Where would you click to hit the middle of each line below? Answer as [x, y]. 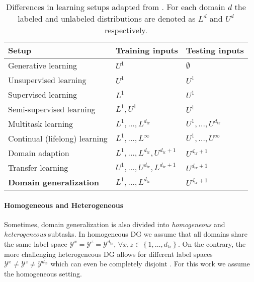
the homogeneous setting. [43, 273]
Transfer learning [38, 167]
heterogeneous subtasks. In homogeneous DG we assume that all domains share [126, 234]
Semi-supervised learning [52, 109]
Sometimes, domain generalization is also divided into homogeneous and [115, 224]
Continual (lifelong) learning [58, 138]
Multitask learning [41, 124]
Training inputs [147, 50]
